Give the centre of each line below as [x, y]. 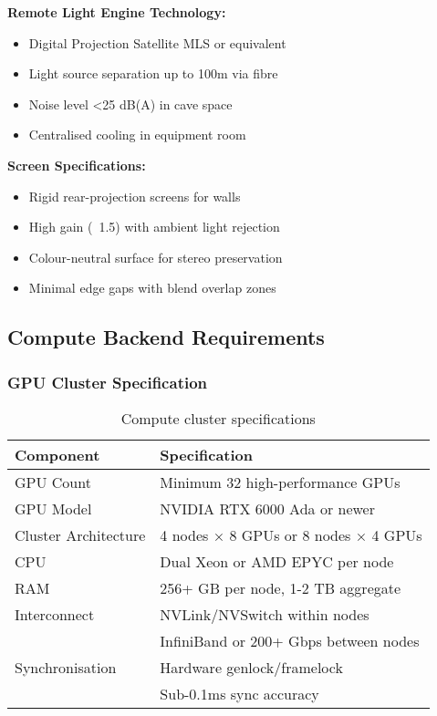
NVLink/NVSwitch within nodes [265, 614]
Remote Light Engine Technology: [117, 12]
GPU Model [53, 508]
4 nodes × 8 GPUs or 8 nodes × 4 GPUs [291, 534]
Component [57, 454]
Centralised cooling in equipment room [137, 135]
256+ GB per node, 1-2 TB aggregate [281, 587]
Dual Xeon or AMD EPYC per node [277, 561]
